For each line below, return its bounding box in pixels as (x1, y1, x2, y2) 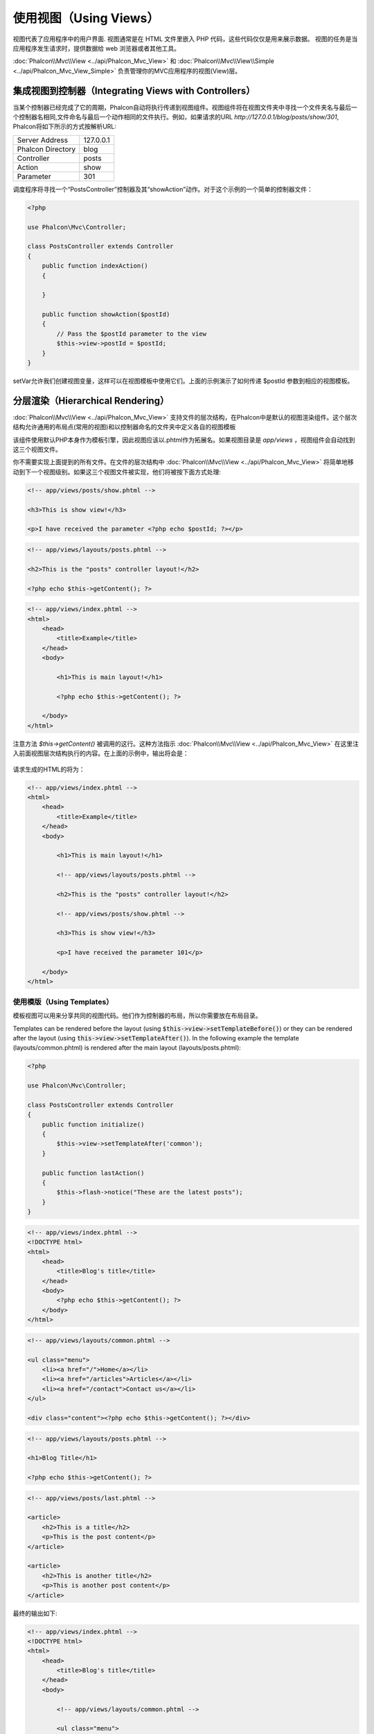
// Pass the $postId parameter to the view (56, 329, 207, 338)
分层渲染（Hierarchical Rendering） (12, 395, 170, 406)
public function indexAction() (42, 262, 148, 270)
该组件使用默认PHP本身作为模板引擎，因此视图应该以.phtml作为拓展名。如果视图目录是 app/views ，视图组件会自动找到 (12, 436, 355, 444)
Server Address (17, 135, 69, 145)
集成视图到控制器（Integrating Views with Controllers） (12, 85, 256, 96)
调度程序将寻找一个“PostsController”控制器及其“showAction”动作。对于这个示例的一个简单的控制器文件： (12, 184, 313, 194)
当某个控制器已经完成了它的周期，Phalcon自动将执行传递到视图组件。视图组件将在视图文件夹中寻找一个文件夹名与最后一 (12, 103, 358, 111)
